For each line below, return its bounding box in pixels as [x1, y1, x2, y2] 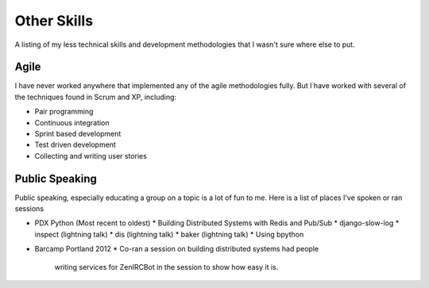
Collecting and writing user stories [34, 151, 147, 160]
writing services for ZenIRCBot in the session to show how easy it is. [54, 262, 279, 271]
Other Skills [14, 12, 94, 29]
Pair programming [34, 107, 94, 117]
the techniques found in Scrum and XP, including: [14, 92, 177, 102]
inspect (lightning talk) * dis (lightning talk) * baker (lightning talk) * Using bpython [34, 229, 304, 239]
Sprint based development [34, 129, 122, 139]
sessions [14, 204, 44, 213]
